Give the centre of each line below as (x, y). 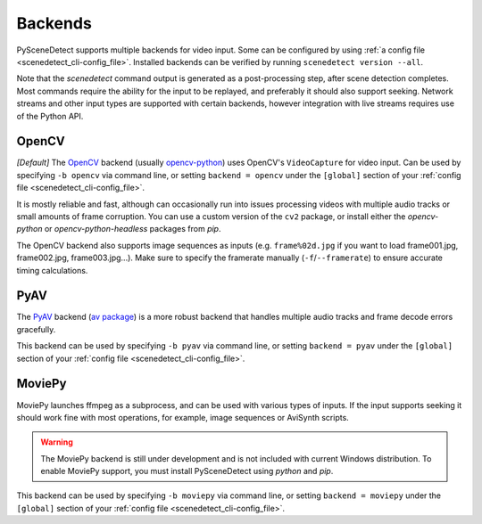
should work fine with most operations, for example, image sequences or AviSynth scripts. (183, 417)
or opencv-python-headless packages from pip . (133, 229)
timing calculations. (52, 270)
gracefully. (36, 329)
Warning (57, 442)
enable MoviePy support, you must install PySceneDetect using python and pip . (187, 471)
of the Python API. (50, 116)
